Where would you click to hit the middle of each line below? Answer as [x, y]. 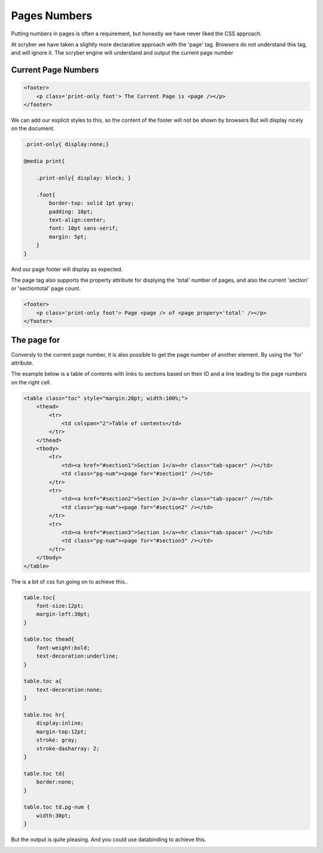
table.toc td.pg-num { [57, 807]
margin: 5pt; [68, 236]
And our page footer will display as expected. [67, 269]
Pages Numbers [52, 16]
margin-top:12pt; [62, 732]
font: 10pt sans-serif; [84, 228]
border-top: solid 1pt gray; [92, 203]
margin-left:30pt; [63, 614]
